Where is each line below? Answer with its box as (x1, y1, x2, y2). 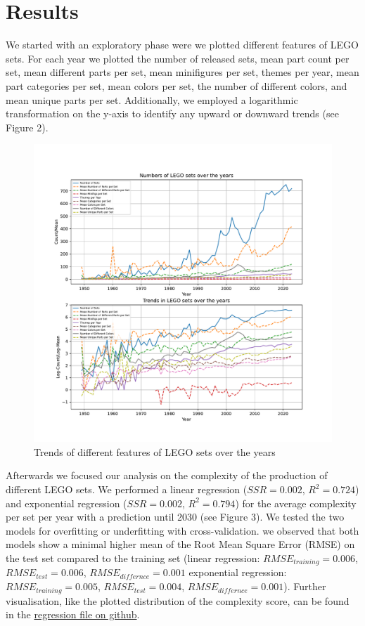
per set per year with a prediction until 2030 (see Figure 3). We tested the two (6, 509, 345, 524)
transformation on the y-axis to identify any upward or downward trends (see (6, 106, 339, 121)
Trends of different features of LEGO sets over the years (34, 444, 276, 459)
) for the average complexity (235, 495, 357, 510)
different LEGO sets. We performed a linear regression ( (6, 482, 248, 497)
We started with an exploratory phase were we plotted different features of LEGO (6, 37, 359, 52)
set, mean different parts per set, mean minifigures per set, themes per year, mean (6, 65, 359, 79)
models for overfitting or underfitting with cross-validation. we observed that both (6, 523, 359, 537)
